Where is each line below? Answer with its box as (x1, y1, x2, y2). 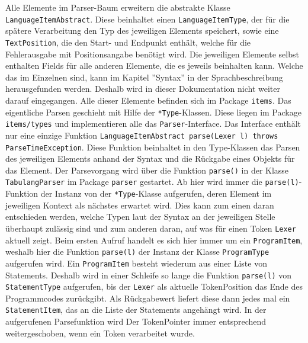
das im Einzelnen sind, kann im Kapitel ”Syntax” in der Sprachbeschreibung (5, 70, 283, 83)
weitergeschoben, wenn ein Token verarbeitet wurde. (5, 326, 195, 339)
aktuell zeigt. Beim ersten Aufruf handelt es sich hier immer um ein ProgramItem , (5, 233, 303, 246)
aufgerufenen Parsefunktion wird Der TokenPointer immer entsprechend (5, 315, 267, 328)
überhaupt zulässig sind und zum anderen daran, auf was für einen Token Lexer (5, 222, 296, 234)
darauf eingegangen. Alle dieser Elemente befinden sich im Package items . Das (5, 94, 291, 106)
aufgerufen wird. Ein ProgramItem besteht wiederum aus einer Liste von (5, 257, 267, 269)
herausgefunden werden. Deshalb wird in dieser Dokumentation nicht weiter (5, 82, 281, 95)
